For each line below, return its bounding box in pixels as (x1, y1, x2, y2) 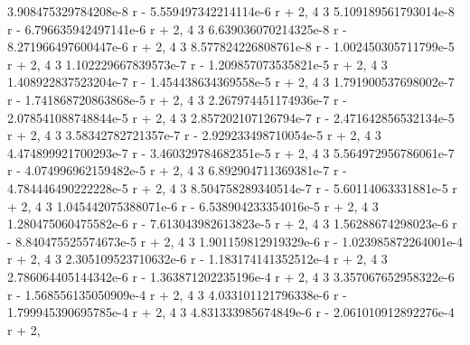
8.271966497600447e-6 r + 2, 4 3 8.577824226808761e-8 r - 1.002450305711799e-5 (7, 37, 455, 56)
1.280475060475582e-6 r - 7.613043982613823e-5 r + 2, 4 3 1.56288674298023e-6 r (7, 214, 457, 233)
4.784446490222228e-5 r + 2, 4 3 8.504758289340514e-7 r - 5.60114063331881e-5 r (7, 178, 457, 197)
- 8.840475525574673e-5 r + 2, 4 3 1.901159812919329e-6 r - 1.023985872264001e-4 (7, 231, 464, 250)
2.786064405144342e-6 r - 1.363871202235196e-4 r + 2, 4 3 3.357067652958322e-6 (7, 266, 455, 285)
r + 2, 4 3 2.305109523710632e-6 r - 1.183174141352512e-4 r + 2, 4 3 (7, 249, 388, 268)
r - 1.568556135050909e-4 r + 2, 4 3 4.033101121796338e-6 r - (7, 284, 347, 303)
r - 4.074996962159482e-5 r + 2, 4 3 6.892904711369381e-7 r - (7, 161, 347, 180)
